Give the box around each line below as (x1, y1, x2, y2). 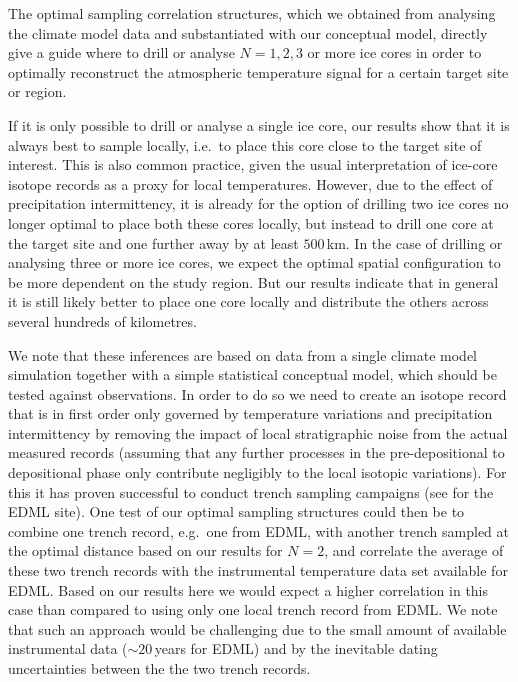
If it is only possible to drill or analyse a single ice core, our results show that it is (8, 114, 510, 135)
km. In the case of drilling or (326, 232, 503, 253)
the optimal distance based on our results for (8, 540, 283, 561)
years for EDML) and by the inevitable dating (154, 638, 438, 659)
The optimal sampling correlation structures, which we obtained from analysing (8, 3, 496, 23)
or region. (8, 81, 67, 102)
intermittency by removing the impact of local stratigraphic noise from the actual (8, 422, 508, 443)
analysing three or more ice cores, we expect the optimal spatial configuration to (8, 252, 501, 273)
